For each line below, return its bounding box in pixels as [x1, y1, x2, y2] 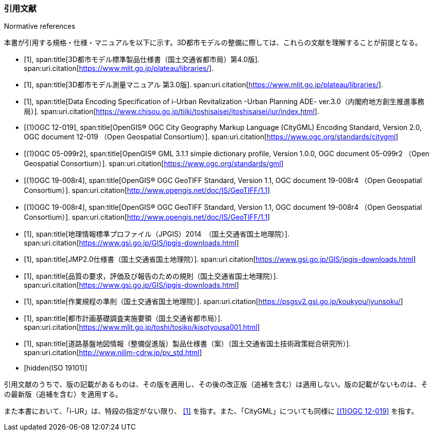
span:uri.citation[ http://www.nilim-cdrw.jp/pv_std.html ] [24, 348, 202, 357]
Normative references [4, 22, 75, 31]
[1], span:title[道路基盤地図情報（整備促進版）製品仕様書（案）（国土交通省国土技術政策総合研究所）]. [24, 339, 351, 348]
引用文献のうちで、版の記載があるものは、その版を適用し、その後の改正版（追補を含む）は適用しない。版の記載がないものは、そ [4, 380, 428, 389]
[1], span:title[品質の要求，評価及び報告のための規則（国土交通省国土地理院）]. [24, 272, 278, 281]
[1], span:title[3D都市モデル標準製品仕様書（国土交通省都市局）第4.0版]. [24, 55, 260, 64]
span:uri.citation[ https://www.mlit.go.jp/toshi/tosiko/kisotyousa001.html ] [24, 323, 260, 332]
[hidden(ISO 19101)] [24, 364, 87, 373]
